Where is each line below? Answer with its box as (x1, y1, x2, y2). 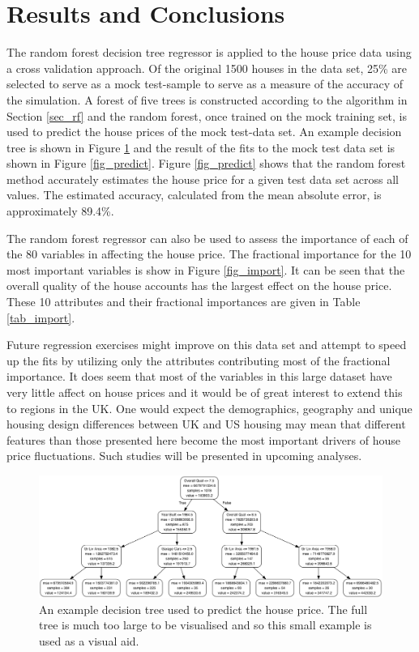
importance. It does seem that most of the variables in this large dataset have (6, 368, 392, 385)
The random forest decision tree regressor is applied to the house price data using (6, 44, 412, 61)
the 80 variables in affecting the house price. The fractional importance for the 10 (6, 245, 412, 262)
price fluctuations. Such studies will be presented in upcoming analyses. (6, 447, 362, 464)
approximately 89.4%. (6, 202, 114, 219)
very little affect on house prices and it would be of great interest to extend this (6, 384, 403, 400)
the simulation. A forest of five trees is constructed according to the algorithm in (6, 91, 408, 108)
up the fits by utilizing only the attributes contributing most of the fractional (6, 352, 391, 369)
